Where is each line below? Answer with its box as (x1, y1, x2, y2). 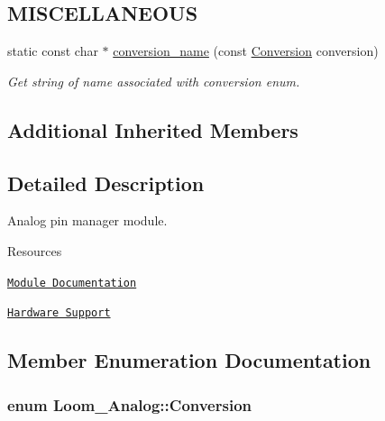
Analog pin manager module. (7, 211, 168, 230)
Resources (7, 241, 62, 260)
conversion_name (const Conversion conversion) (113, 41, 379, 60)
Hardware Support (7, 307, 111, 320)
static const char (7, 41, 98, 60)
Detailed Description (7, 169, 205, 197)
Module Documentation (7, 276, 137, 289)
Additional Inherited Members (7, 115, 298, 143)
